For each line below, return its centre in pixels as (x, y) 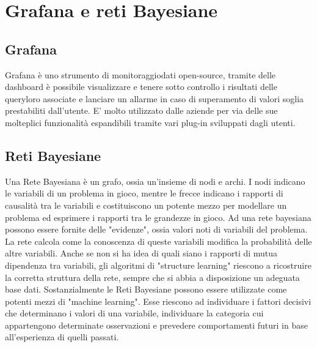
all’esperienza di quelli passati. (62, 337)
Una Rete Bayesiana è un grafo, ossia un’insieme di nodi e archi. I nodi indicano (155, 181)
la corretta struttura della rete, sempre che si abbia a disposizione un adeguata (152, 277)
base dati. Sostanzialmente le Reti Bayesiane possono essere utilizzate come (146, 289)
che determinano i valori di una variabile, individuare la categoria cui (134, 313)
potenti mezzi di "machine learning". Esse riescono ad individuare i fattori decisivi (158, 301)
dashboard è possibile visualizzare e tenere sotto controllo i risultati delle (141, 87)
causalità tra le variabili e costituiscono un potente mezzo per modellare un (146, 205)
